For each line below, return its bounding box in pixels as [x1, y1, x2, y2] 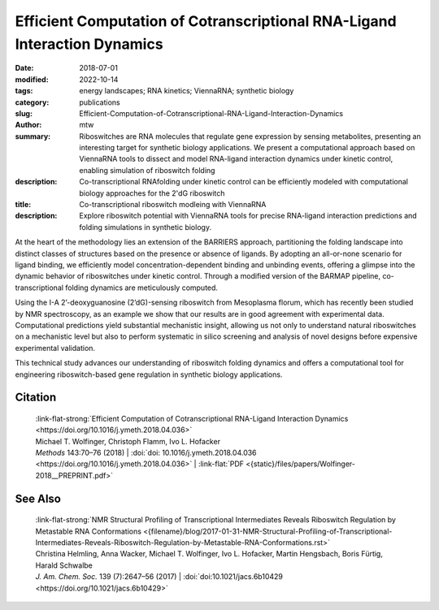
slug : [15, 108, 33, 118]
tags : [15, 86, 33, 96]
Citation [15, 391, 57, 405]
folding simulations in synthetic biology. [79, 222, 211, 231]
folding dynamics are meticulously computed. [65, 283, 219, 292]
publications [79, 97, 121, 107]
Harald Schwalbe [35, 560, 93, 570]
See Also [15, 491, 61, 505]
